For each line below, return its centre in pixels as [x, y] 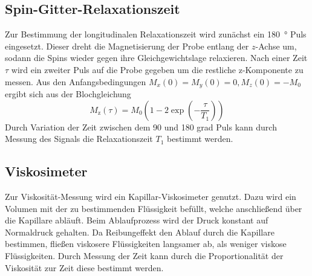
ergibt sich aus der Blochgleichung [68, 94]
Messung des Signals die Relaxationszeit [79, 139]
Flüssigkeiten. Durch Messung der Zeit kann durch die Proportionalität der [144, 255]
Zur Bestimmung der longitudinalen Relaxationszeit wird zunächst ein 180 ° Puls [156, 34]
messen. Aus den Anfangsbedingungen [76, 81]
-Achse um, [276, 46]
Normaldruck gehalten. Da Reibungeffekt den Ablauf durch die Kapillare [140, 232]
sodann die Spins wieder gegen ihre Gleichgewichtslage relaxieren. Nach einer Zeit [156, 58]
